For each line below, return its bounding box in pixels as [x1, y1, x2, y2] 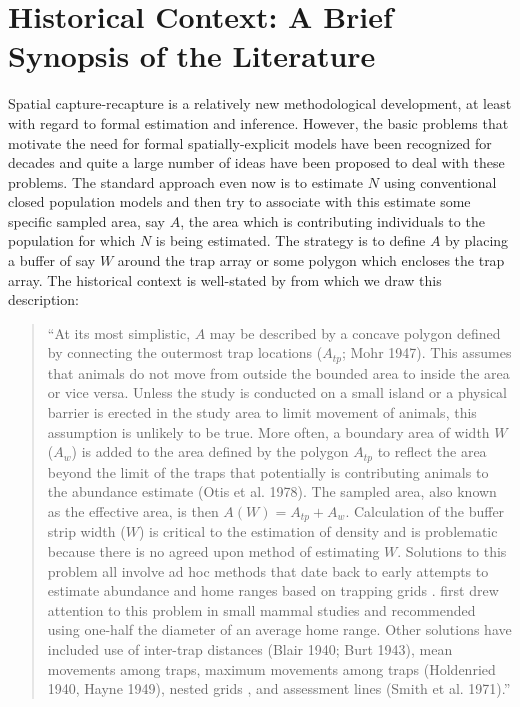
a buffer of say [8, 250, 96, 271]
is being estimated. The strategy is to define [155, 230, 426, 251]
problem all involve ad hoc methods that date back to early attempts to [47, 560, 489, 581]
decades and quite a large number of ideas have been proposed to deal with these [8, 152, 505, 173]
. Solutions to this [397, 540, 507, 561]
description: [8, 289, 79, 310]
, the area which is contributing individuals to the [180, 210, 485, 231]
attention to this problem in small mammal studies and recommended [47, 599, 476, 620]
